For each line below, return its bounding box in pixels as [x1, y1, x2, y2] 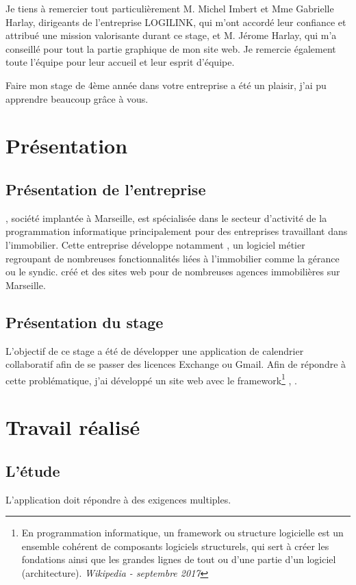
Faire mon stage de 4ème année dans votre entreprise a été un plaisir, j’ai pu [5, 77, 327, 92]
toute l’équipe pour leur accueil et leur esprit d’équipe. [5, 55, 235, 69]
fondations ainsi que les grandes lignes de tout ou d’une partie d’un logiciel [21, 552, 336, 567]
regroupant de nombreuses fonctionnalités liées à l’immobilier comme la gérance [5, 251, 340, 265]
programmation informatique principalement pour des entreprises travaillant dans [5, 224, 348, 238]
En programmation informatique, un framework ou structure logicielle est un [21, 525, 344, 540]
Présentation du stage [5, 311, 164, 332]
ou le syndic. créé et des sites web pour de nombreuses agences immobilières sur [5, 264, 340, 279]
